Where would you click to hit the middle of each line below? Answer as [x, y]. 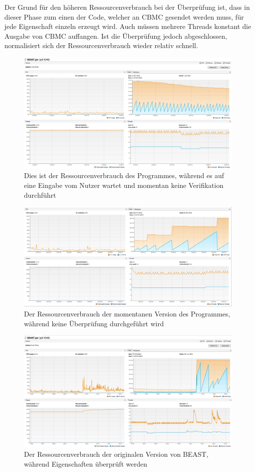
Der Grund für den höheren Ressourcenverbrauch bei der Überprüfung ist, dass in [127, 7]
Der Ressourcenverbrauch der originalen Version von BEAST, [116, 454]
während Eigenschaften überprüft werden [86, 463]
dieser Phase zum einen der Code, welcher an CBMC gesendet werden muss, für [124, 16]
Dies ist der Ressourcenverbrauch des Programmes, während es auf [124, 175]
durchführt [40, 195]
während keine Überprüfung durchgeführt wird [94, 323]
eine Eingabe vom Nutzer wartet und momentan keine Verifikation [124, 185]
